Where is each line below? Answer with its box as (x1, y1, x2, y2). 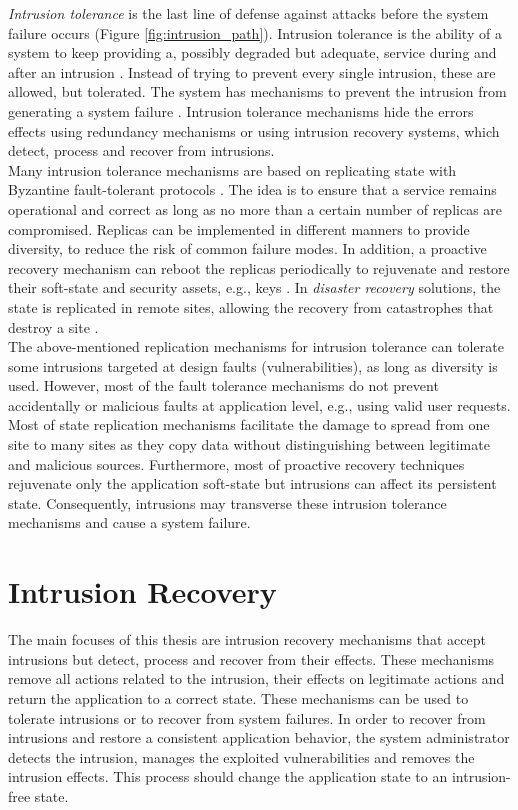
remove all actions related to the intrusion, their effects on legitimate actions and (8, 668, 505, 689)
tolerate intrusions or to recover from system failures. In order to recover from (8, 707, 486, 728)
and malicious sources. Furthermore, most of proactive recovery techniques (8, 453, 465, 474)
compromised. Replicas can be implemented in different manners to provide (8, 218, 470, 239)
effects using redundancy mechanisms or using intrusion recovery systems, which (8, 120, 500, 141)
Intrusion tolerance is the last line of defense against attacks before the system (8, 3, 489, 23)
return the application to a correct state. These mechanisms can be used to (8, 687, 469, 708)
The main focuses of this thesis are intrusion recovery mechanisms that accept (8, 629, 486, 650)
